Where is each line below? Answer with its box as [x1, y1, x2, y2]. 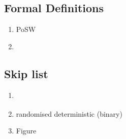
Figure [16, 125, 37, 136]
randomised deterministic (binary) [16, 108, 122, 119]
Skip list [4, 65, 48, 81]
